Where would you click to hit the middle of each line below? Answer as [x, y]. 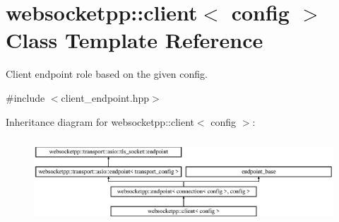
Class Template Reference [135, 40]
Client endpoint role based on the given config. [107, 74]
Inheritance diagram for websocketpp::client [100, 121]
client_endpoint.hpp [105, 97]
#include [25, 97]
